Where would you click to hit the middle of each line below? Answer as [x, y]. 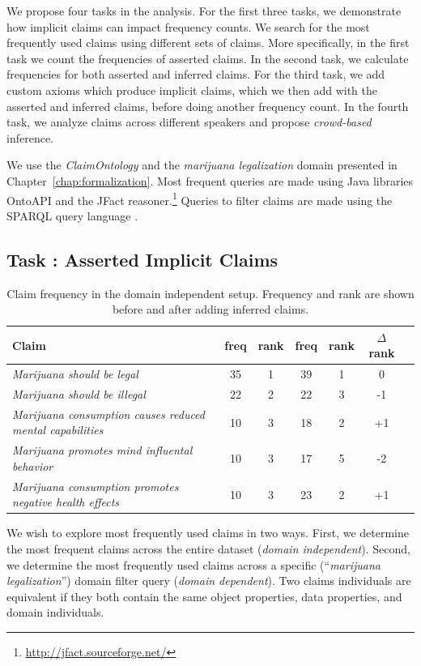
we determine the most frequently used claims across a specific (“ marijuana [193, 564]
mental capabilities [58, 430]
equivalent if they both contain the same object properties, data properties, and [204, 596]
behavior [33, 465]
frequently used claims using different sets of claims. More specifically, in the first [208, 43]
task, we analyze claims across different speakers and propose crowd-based [189, 122]
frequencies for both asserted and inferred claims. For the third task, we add [196, 74]
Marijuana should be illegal [79, 394]
